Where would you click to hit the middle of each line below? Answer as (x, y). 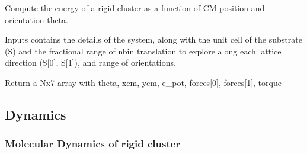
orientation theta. (37, 19)
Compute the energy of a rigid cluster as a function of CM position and (135, 8)
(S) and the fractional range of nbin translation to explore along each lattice (143, 51)
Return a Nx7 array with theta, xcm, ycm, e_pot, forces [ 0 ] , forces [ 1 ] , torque (143, 82)
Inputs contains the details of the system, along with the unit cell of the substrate (153, 39)
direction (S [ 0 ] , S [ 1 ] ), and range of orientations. (90, 62)
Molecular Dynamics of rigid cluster (93, 144)
